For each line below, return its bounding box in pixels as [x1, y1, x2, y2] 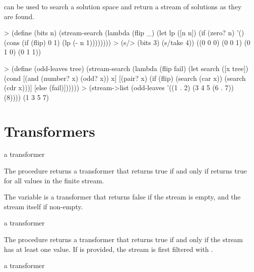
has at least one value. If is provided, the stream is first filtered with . [4, 244, 213, 254]
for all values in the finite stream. [4, 175, 104, 185]
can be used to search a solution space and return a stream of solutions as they [4, 1, 242, 11]
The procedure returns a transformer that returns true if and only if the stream [4, 234, 243, 245]
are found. [4, 11, 34, 21]
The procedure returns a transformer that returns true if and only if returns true [4, 166, 247, 176]
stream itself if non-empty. [4, 201, 83, 211]
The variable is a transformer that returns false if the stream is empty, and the [4, 192, 241, 202]
